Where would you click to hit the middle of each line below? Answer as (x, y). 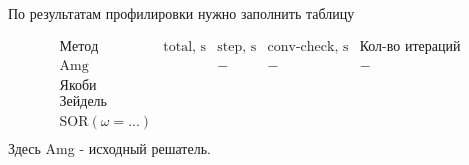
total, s (185, 46)
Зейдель (83, 101)
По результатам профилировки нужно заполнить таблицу (181, 13)
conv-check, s (308, 46)
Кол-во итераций (410, 46)
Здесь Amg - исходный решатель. (109, 147)
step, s (237, 46)
